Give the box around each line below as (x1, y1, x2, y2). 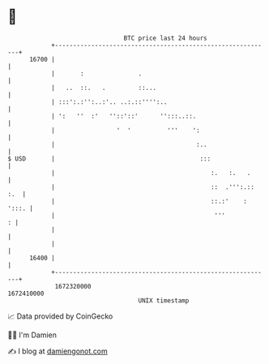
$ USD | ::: (7, 154, 211, 163)
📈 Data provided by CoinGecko (7, 311, 113, 321)
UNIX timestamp (138, 296, 190, 305)
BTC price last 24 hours (123, 34, 207, 42)
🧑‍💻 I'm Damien (7, 330, 58, 340)
